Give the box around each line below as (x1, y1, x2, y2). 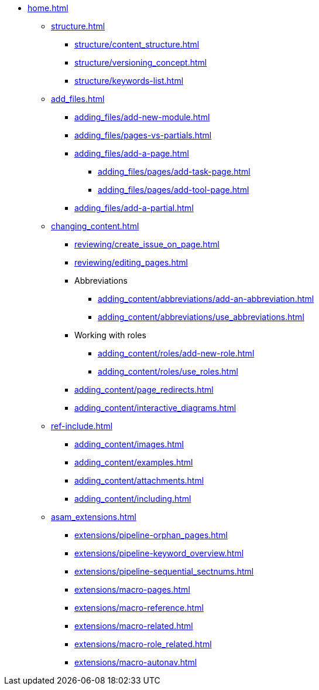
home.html (28, 3, 68, 13)
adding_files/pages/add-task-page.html (98, 166, 251, 176)
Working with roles (74, 330, 146, 340)
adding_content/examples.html (74, 457, 193, 467)
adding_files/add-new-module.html (74, 112, 210, 122)
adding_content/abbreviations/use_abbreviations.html (98, 312, 304, 322)
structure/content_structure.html (74, 39, 200, 49)
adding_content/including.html (74, 494, 191, 504)
